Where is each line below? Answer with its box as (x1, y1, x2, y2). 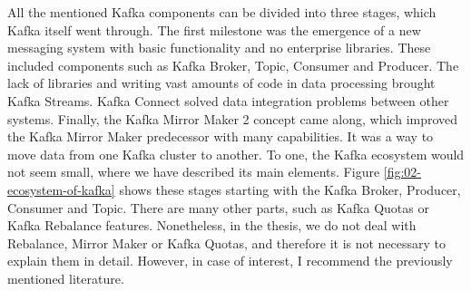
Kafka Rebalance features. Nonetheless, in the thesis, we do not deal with (7, 216, 417, 235)
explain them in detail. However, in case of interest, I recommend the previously (7, 251, 453, 270)
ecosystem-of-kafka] (7, 179, 115, 199)
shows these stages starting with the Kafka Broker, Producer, (119, 179, 461, 199)
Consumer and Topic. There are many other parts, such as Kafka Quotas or (7, 198, 429, 217)
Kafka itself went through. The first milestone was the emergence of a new (7, 20, 421, 39)
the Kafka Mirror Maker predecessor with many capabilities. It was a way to (7, 127, 434, 146)
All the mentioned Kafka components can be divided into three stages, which (7, 3, 437, 21)
